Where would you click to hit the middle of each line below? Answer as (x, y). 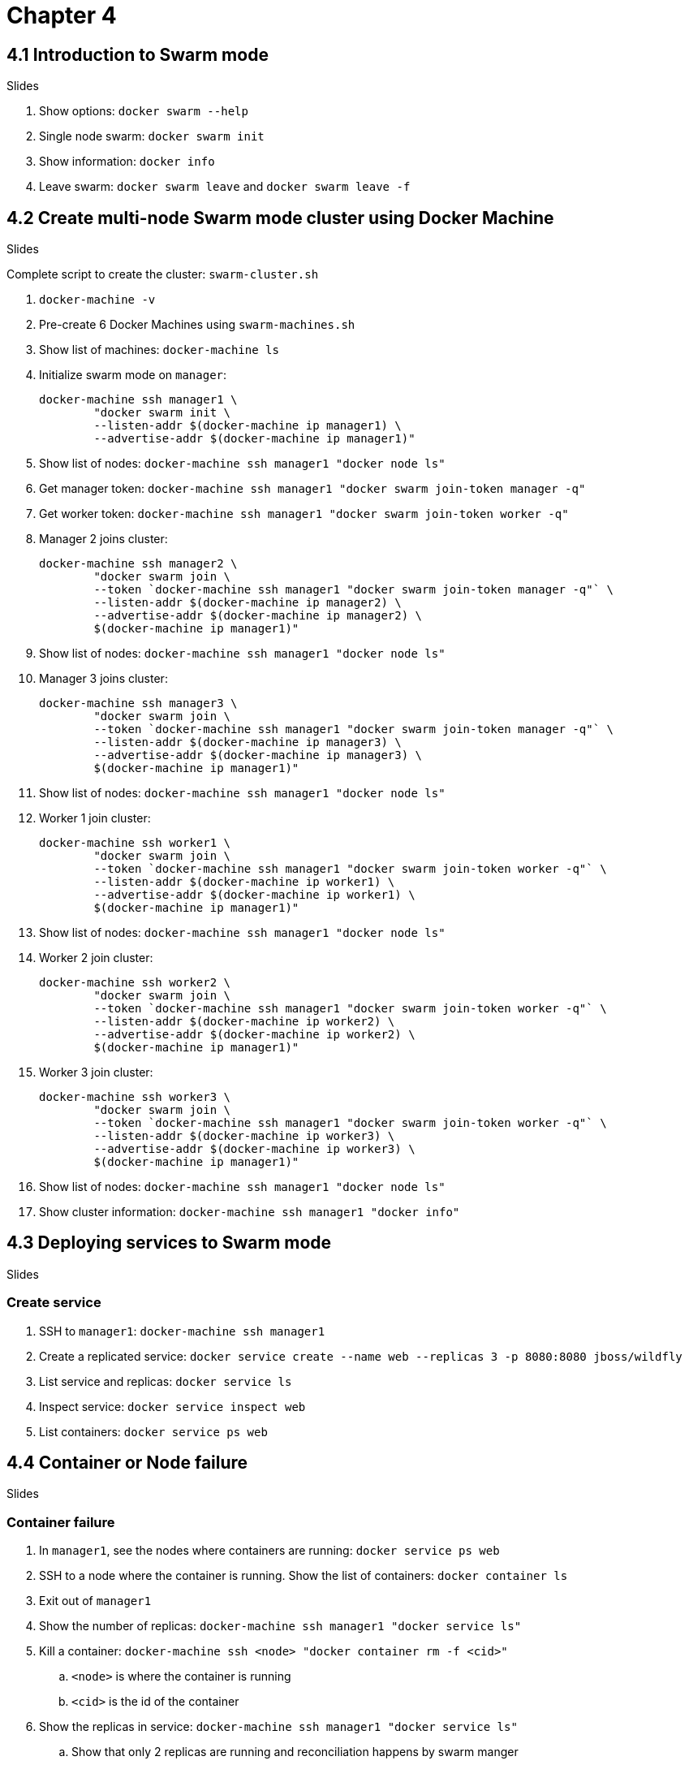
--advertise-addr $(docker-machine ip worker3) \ (254, 1149)
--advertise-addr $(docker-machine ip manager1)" (254, 439)
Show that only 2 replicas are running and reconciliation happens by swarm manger (295, 1752)
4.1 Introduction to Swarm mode (138, 54)
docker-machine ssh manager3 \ (138, 703)
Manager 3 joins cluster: (103, 679)
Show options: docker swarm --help (144, 111)
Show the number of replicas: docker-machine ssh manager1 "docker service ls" (280, 1626)
